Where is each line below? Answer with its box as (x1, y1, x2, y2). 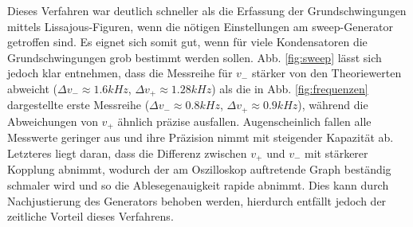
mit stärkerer (305, 144, 368, 161)
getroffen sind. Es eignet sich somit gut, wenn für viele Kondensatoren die (7, 33, 368, 50)
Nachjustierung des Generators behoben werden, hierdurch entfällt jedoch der (7, 192, 387, 209)
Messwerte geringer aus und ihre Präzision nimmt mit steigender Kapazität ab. (7, 129, 394, 146)
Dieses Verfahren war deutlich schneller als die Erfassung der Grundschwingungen (7, 2, 407, 18)
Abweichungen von (7, 112, 98, 129)
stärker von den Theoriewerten (251, 65, 402, 81)
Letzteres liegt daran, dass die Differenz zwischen (7, 144, 247, 161)
